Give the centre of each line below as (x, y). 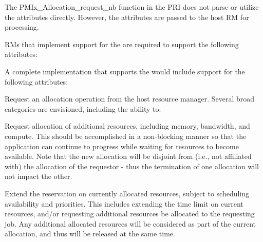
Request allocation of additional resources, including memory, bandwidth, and (127, 126)
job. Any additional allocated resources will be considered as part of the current (130, 223)
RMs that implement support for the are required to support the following (122, 44)
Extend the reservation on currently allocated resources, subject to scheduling (127, 193)
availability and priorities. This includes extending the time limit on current (124, 203)
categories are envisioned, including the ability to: (83, 108)
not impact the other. (39, 176)
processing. (22, 27)
